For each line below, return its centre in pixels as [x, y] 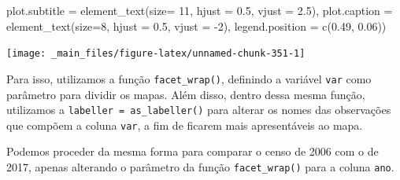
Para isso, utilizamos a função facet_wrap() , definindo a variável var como [189, 78]
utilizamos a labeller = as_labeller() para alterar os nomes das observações [199, 110]
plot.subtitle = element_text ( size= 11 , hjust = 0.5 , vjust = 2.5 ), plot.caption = [200, 10]
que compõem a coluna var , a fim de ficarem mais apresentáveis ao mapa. [185, 125]
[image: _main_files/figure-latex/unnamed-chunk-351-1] [156, 54]
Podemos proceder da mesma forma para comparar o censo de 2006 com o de [193, 151]
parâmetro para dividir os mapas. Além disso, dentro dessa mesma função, [186, 94]
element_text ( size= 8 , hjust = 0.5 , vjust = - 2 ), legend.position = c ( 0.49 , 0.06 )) [196, 26]
